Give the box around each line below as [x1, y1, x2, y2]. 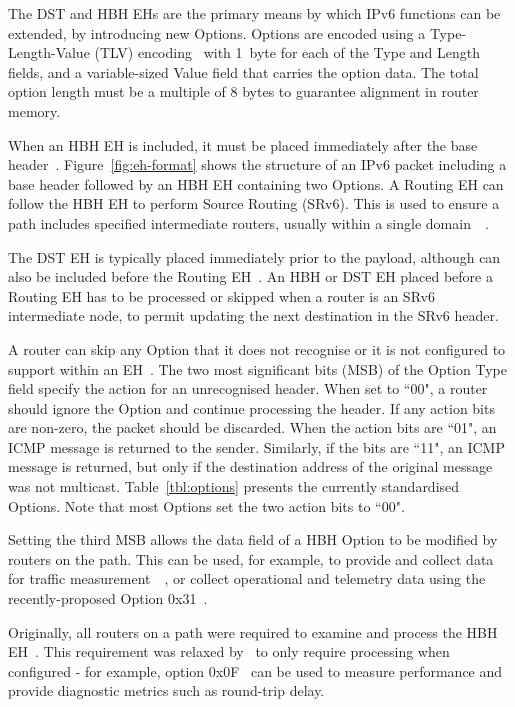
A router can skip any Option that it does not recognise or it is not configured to [8, 338, 506, 359]
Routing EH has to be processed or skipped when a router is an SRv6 [8, 285, 435, 306]
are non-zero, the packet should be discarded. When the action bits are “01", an [8, 417, 497, 438]
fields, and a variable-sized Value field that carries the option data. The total [8, 61, 479, 82]
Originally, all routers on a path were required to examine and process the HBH [8, 621, 498, 642]
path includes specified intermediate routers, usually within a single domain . [8, 212, 489, 233]
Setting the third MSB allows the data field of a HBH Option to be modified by [8, 529, 498, 550]
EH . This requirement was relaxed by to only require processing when [8, 641, 450, 662]
